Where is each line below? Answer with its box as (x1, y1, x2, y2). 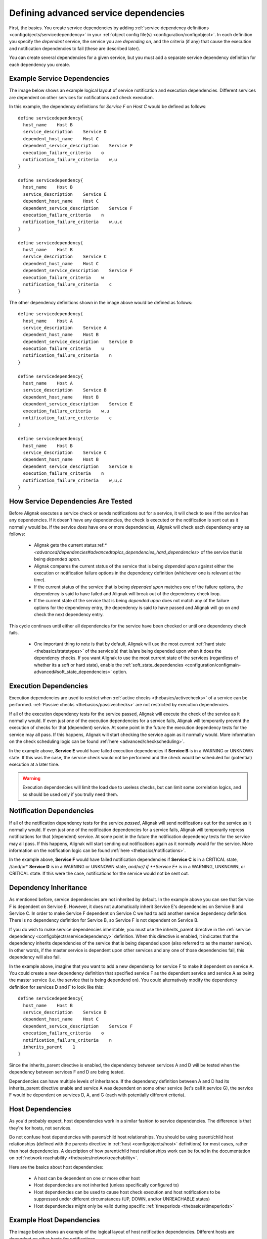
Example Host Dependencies (9, 1216, 100, 1224)
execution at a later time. (9, 761, 59, 768)
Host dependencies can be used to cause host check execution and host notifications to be (34, 1189, 221, 1195)
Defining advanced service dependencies (9, 7, 185, 18)
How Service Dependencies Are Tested (9, 497, 133, 506)
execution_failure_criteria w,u (23, 408, 110, 414)
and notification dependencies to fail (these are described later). (9, 45, 140, 52)
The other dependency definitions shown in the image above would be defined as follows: (9, 299, 193, 305)
